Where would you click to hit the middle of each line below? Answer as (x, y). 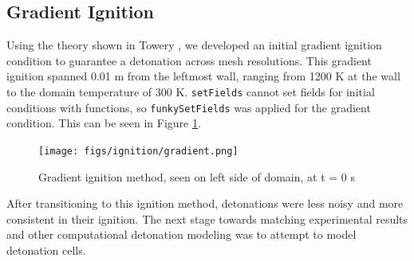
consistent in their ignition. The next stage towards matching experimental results (207, 218)
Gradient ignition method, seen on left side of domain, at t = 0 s (197, 176)
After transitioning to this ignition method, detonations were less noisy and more (205, 203)
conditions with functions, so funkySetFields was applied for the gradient (189, 107)
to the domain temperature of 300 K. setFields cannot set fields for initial (191, 91)
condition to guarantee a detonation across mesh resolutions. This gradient (189, 60)
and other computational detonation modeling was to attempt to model (181, 234)
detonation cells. (46, 249)
